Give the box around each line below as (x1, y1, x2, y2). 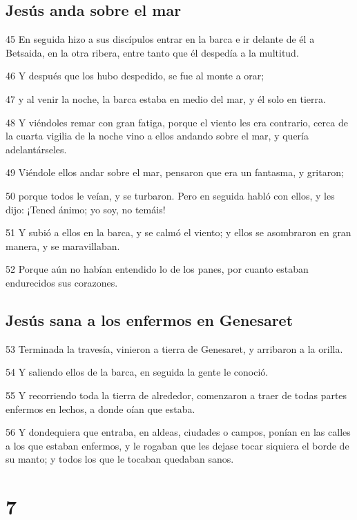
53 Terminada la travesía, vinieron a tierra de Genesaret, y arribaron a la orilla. (6, 341, 343, 356)
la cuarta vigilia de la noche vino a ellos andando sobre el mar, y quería (6, 128, 309, 143)
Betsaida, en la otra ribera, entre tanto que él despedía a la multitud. (6, 45, 299, 59)
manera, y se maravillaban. (6, 238, 120, 253)
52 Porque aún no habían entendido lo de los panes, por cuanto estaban (6, 262, 309, 276)
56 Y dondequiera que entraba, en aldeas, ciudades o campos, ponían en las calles (6, 425, 351, 439)
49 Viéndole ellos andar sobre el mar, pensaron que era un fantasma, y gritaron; (6, 165, 344, 180)
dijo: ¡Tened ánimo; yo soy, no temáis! (6, 202, 166, 216)
